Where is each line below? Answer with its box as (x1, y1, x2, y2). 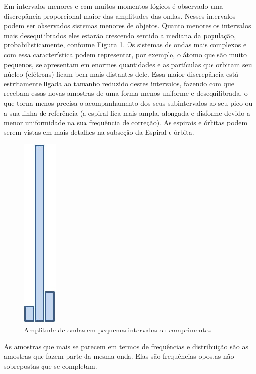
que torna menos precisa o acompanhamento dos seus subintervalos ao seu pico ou (4, 97, 253, 108)
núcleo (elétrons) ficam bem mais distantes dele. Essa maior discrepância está (4, 69, 239, 79)
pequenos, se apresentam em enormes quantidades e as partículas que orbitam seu (4, 59, 252, 69)
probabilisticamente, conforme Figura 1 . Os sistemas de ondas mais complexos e (4, 40, 247, 50)
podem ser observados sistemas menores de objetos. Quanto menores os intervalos (4, 20, 251, 31)
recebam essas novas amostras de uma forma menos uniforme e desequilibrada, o (4, 88, 248, 98)
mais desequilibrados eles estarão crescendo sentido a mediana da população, (4, 30, 236, 40)
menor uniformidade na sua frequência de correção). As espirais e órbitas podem (4, 117, 248, 127)
